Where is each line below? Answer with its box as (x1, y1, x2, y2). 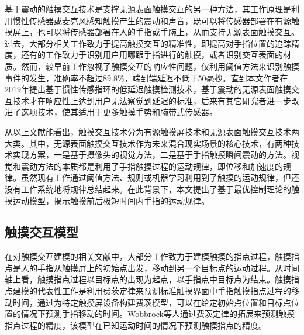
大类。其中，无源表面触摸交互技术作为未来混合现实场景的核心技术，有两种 (5, 137, 291, 149)
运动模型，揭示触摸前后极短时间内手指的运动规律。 (12, 194, 209, 206)
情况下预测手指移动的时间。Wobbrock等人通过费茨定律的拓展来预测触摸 (20, 308, 295, 320)
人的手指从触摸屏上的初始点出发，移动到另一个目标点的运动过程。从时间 (20, 261, 299, 274)
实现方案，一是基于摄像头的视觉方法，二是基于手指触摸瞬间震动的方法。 (12, 148, 291, 161)
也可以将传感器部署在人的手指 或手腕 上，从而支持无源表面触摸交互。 (37, 26, 299, 38)
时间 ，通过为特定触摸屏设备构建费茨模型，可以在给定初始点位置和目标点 (12, 296, 291, 308)
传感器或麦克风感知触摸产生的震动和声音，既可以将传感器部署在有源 (29, 14, 291, 26)
